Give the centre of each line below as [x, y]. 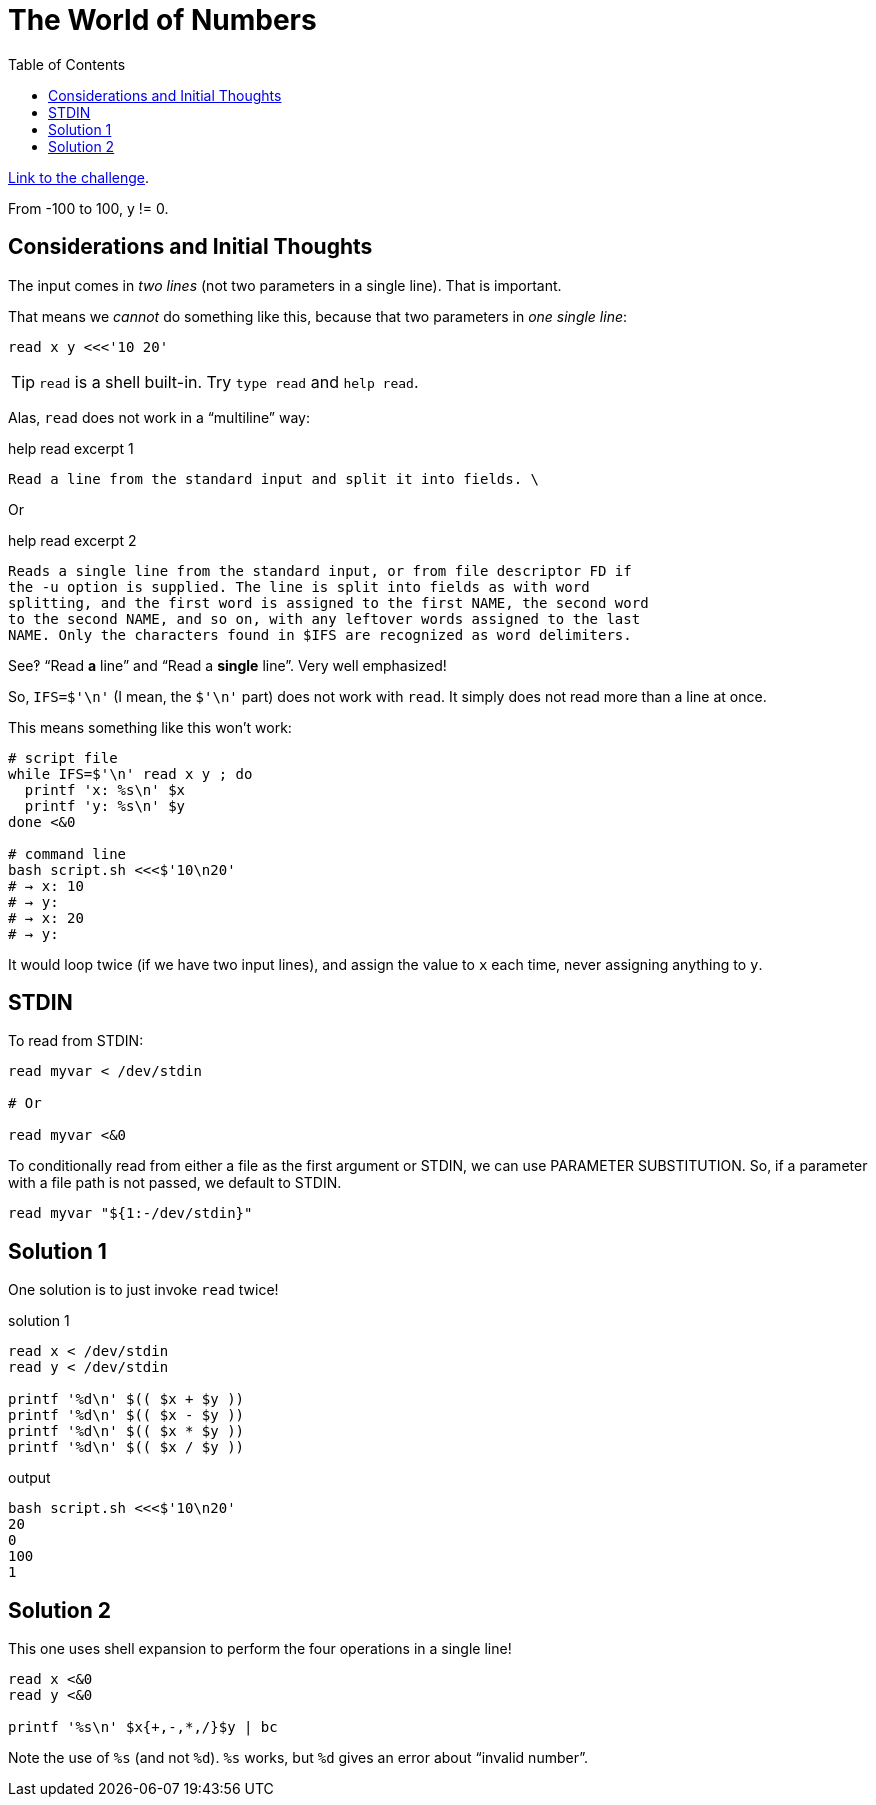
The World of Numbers [162, 20]
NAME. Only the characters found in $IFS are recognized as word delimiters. [320, 634]
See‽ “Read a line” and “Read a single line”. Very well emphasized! [227, 665]
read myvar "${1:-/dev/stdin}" [130, 1213]
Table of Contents [67, 64]
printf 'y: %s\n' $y [105, 805]
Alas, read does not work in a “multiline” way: [159, 417]
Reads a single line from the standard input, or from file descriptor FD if [320, 570]
